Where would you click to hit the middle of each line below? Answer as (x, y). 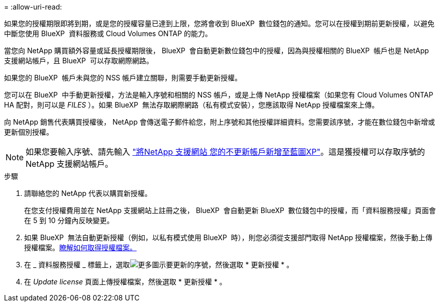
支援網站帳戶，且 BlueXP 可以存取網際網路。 (79, 61)
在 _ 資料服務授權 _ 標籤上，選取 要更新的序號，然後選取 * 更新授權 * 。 (159, 265)
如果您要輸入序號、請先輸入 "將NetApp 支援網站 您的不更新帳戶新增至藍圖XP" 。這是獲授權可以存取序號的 (225, 152)
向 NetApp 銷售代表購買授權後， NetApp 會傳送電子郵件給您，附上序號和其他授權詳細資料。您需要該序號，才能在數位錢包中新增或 (219, 122)
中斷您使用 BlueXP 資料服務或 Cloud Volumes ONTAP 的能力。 (108, 33)
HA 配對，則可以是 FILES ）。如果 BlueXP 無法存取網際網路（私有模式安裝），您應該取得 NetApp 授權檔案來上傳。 (192, 105)
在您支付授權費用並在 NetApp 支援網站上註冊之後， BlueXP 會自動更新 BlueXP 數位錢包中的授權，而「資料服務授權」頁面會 (230, 210)
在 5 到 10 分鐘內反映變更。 (69, 220)
